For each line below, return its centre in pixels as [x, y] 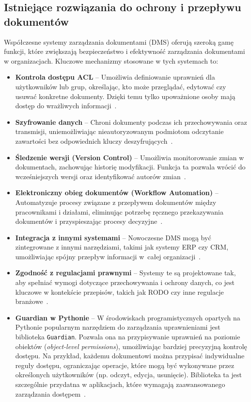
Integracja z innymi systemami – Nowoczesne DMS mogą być [113, 237]
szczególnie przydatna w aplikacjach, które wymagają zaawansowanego [120, 384]
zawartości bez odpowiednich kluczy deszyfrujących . [94, 141]
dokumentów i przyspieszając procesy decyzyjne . [89, 221]
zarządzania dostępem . [50, 394]
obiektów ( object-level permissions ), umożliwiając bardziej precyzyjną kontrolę [131, 346]
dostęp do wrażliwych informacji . [66, 106]
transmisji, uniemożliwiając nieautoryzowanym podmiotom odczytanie [119, 131]
